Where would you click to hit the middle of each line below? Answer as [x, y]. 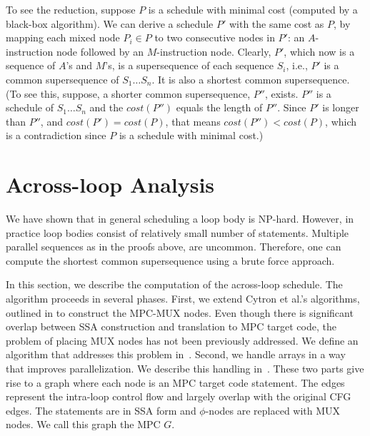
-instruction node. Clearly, [214, 51]
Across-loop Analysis [110, 184]
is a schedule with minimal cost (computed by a [253, 9]
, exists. [281, 93]
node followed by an [100, 51]
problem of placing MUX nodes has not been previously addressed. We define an [182, 340]
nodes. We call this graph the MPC [83, 424]
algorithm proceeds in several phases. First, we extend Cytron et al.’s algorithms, [183, 299]
